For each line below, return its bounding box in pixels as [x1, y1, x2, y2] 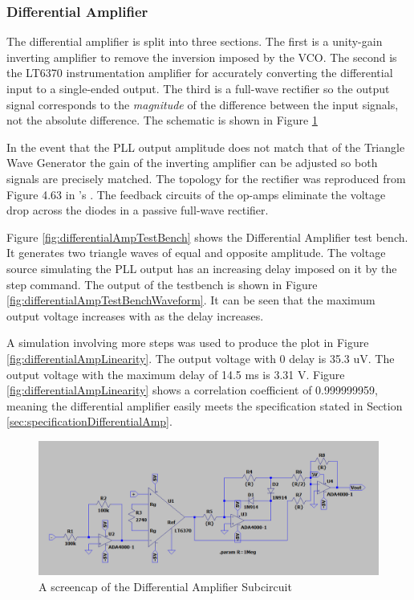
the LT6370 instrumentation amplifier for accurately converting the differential [6, 64, 393, 81]
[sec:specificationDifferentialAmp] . [6, 413, 172, 430]
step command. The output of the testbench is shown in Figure [6, 276, 318, 292]
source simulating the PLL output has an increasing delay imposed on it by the [6, 259, 397, 276]
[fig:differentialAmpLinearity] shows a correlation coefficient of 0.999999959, [6, 382, 378, 398]
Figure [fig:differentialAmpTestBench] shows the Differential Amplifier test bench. [6, 228, 408, 245]
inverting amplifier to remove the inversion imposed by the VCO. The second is [6, 48, 397, 65]
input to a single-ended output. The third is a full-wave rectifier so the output [6, 80, 390, 96]
